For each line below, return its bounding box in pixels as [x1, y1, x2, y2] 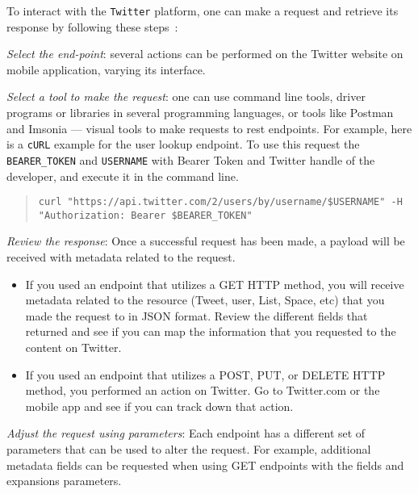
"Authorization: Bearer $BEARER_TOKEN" [38, 209, 253, 221]
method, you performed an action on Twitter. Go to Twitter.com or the [25, 382, 380, 399]
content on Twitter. [25, 339, 122, 355]
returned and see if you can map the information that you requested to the [25, 323, 396, 340]
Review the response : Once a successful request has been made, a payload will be [6, 232, 405, 249]
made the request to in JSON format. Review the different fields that [25, 307, 368, 324]
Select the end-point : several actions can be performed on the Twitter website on [6, 45, 403, 62]
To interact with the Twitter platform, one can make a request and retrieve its [6, 2, 399, 19]
